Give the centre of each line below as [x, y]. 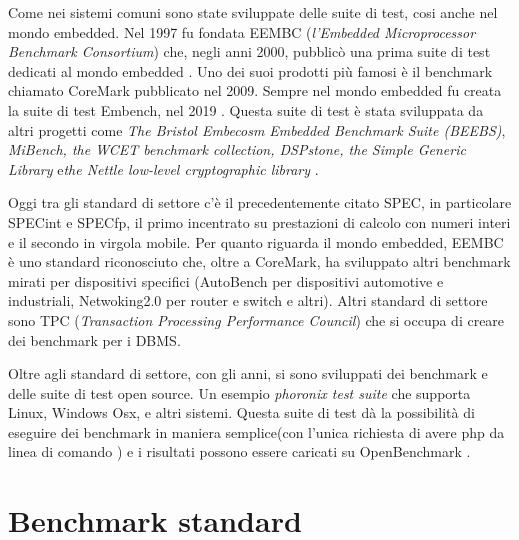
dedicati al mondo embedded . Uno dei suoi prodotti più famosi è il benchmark [250, 70]
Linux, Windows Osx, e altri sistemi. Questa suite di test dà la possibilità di [241, 412]
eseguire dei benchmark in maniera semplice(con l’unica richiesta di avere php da [256, 431]
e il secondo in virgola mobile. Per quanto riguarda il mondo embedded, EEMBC [256, 241]
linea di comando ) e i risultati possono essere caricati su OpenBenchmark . [239, 451]
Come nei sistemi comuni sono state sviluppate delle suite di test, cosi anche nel [253, 12]
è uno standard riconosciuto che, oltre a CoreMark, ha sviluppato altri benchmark [259, 261]
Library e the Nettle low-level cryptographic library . [163, 168]
